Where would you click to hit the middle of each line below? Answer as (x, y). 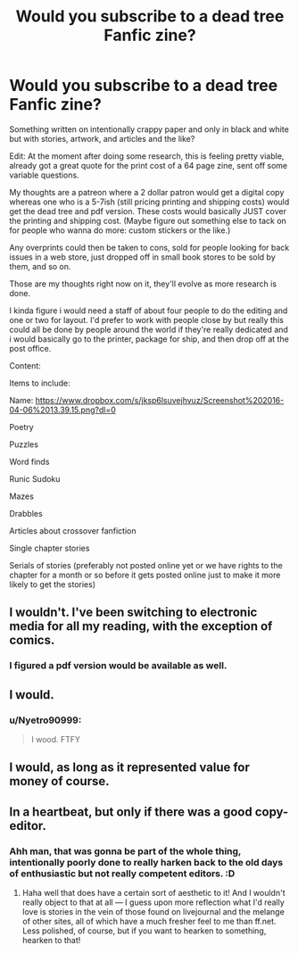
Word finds (29, 461)
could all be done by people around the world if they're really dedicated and (149, 329)
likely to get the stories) (53, 584)
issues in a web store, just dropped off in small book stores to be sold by (143, 257)
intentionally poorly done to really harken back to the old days (146, 862)
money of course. (59, 781)
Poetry (21, 427)
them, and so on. (40, 266)
